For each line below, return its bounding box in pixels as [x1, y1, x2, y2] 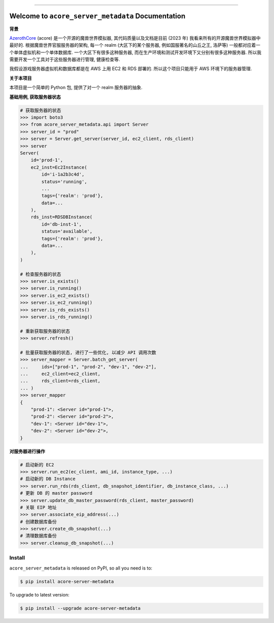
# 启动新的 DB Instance [20, 476, 76, 482]
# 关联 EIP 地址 [20, 504, 57, 510]
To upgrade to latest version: [9, 591, 70, 598]
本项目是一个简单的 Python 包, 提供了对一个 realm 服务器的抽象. [9, 84, 143, 91]
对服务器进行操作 [9, 448, 45, 454]
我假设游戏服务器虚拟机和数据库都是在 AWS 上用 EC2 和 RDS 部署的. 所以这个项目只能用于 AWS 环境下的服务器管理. [9, 66, 252, 72]
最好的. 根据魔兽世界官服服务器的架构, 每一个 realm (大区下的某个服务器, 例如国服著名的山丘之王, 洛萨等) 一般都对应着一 [9, 42, 261, 48]
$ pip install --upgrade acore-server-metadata [20, 605, 141, 611]
